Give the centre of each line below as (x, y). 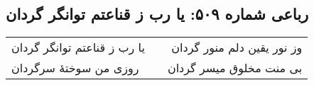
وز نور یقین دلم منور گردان (237, 47)
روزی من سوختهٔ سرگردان (75, 68)
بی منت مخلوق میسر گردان (235, 68)
